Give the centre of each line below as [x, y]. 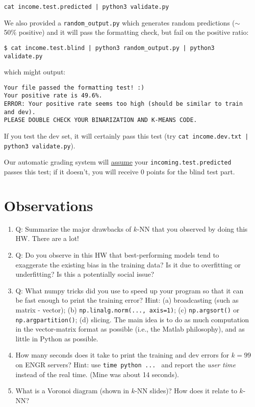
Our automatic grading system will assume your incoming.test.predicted [118, 162]
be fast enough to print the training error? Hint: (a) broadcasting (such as [127, 300]
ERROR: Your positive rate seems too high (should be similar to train [123, 104]
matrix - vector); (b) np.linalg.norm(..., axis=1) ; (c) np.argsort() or [127, 309]
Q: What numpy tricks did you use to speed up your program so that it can [129, 290]
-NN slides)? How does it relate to [186, 391]
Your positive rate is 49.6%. [53, 96]
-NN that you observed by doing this [192, 228]
